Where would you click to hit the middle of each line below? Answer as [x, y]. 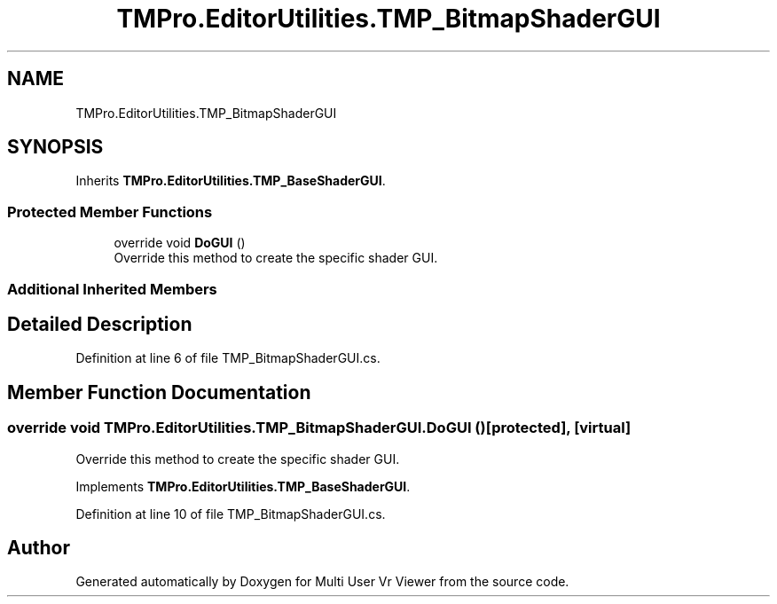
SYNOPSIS [55, 147]
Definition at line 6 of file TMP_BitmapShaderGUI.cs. [228, 358]
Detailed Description [100, 324]
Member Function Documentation [159, 392]
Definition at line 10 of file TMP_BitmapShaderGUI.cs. [231, 514]
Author [39, 548]
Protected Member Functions [110, 212]
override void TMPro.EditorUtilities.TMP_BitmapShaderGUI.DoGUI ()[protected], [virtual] [319, 428]
